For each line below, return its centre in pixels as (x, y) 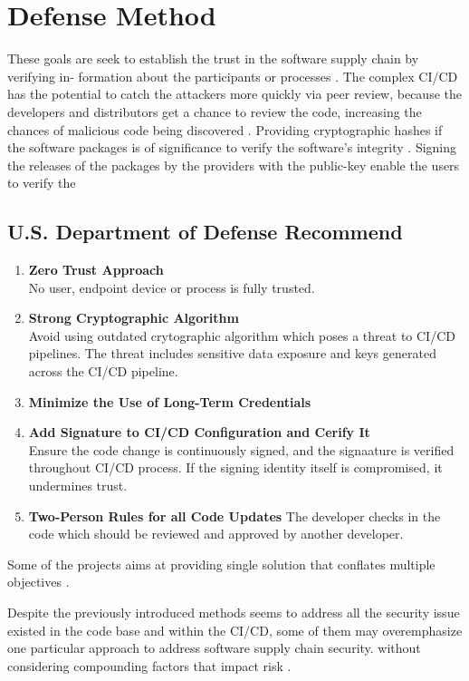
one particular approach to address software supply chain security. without (214, 648)
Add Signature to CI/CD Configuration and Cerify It (199, 432)
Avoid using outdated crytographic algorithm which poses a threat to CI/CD (242, 335)
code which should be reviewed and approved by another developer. (216, 534)
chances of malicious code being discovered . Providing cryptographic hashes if (225, 129)
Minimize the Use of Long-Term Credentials (170, 401)
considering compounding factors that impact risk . (149, 665)
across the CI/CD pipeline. (103, 371)
